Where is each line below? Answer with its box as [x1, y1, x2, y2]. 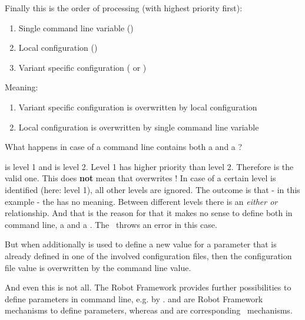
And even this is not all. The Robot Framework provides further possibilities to [5, 281, 291, 293]
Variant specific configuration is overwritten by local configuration [18, 100, 257, 113]
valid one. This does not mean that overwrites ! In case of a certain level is [5, 172, 276, 184]
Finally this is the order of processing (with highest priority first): [5, 2, 243, 14]
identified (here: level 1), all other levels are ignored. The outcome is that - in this [5, 183, 300, 195]
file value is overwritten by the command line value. [5, 261, 191, 273]
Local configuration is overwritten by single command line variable [18, 120, 259, 133]
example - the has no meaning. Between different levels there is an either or [5, 195, 278, 207]
